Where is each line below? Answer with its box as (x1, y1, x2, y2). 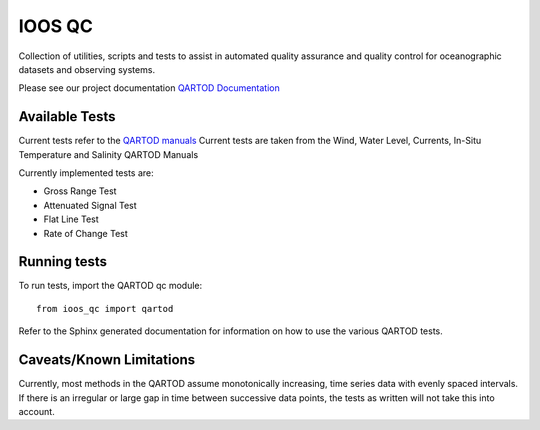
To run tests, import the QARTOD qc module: (18, 280, 203, 292)
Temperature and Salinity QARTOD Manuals (18, 148, 199, 160)
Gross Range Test (43, 185, 117, 197)
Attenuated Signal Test (43, 199, 137, 211)
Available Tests (18, 108, 116, 125)
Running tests (18, 253, 108, 270)
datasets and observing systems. (18, 63, 155, 75)
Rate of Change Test (43, 227, 129, 239)
